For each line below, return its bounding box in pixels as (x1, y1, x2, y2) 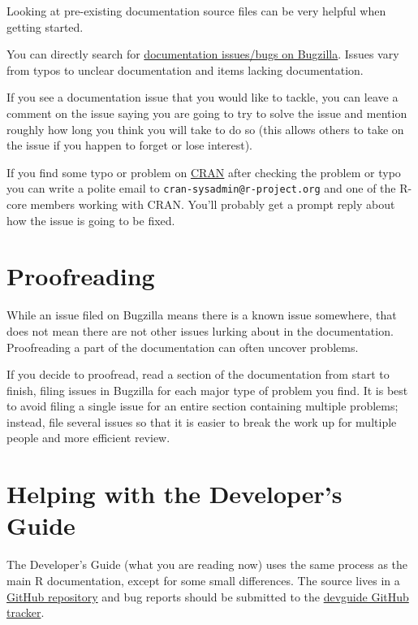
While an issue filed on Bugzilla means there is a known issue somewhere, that (6, 306, 397, 323)
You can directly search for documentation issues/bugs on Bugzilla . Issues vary (6, 46, 399, 63)
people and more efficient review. (6, 429, 170, 446)
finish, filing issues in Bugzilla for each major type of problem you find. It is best (6, 381, 408, 398)
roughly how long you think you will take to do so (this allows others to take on (6, 120, 404, 137)
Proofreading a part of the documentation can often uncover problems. (6, 338, 359, 355)
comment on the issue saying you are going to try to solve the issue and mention (6, 104, 407, 121)
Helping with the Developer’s (6, 477, 343, 510)
